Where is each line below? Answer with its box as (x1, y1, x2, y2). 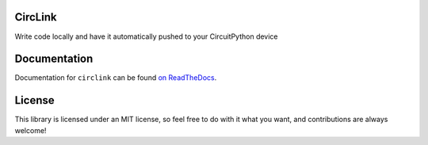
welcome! (14, 125, 47, 135)
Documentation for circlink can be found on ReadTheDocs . (14, 73, 217, 82)
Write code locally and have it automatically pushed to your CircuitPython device (14, 32, 278, 41)
